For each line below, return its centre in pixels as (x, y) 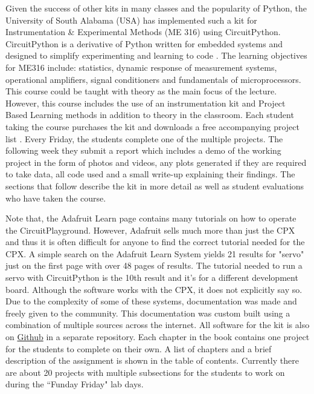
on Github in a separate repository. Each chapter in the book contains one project (158, 337)
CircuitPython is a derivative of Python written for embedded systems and (144, 43)
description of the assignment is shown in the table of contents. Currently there (152, 360)
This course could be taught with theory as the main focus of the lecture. (141, 91)
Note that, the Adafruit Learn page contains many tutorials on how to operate (151, 218)
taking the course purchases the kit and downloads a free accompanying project (152, 126)
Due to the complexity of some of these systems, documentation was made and (151, 301)
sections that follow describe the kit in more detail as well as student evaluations (155, 186)
